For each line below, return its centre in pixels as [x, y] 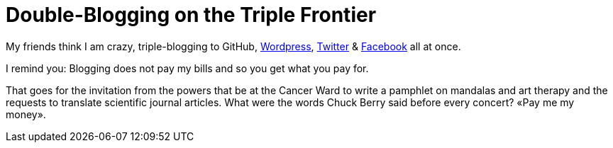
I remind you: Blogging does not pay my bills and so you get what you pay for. [187, 68]
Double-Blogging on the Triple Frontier [191, 15]
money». [26, 114]
